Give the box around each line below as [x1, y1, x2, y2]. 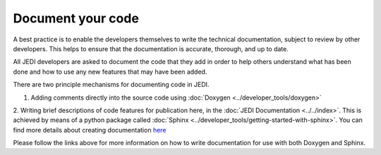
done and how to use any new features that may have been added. [13, 67, 207, 76]
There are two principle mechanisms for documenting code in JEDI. [13, 81, 210, 89]
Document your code [13, 11, 139, 26]
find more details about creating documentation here [13, 126, 167, 134]
